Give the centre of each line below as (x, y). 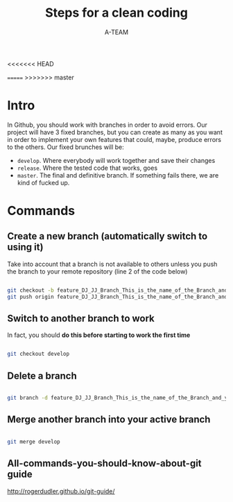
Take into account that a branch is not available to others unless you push (112, 264)
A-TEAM (116, 32)
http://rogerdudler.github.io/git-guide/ (61, 491)
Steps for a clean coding (116, 13)
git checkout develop (38, 354)
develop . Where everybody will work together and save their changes (116, 160)
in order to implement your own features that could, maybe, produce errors (114, 139)
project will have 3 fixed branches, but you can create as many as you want (115, 132)
